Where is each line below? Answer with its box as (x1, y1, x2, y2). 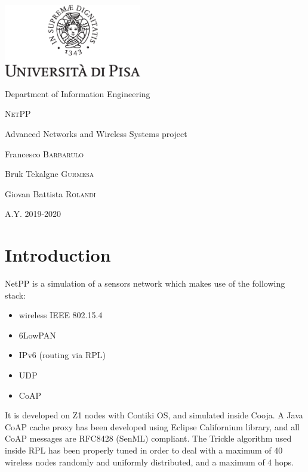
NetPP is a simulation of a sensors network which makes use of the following (5, 277, 285, 289)
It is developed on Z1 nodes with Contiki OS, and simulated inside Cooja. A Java (5, 409, 303, 421)
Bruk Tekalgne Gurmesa (5, 167, 94, 180)
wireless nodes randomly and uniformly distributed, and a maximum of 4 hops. (5, 455, 294, 468)
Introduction (5, 243, 111, 267)
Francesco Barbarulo (5, 147, 84, 160)
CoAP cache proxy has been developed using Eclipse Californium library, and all (5, 420, 300, 433)
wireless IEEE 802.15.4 (19, 309, 103, 321)
